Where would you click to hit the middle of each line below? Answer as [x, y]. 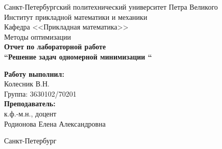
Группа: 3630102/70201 [40, 93]
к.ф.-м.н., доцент [30, 113]
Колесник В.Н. [27, 84]
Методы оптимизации [38, 36]
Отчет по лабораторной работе [55, 47]
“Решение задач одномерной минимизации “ [78, 56]
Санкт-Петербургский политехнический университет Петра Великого [111, 7]
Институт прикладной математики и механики [76, 17]
